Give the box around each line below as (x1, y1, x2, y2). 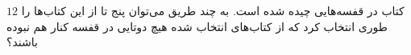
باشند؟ (6, 33, 38, 50)
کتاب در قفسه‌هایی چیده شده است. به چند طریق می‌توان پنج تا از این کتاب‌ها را (21, 2, 405, 18)
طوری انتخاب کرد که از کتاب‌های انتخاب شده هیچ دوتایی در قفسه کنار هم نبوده (6, 18, 388, 34)
